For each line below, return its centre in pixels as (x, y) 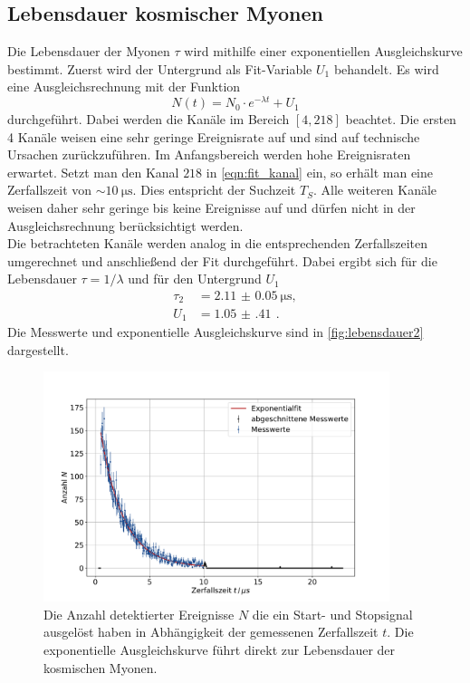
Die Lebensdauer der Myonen (89, 51)
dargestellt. (38, 349)
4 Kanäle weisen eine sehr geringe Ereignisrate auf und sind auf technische (214, 136)
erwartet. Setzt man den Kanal (93, 172)
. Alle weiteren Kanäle (375, 190)
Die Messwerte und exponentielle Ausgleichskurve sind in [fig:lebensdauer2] (216, 331)
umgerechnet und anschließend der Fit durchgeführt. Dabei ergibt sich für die (222, 260)
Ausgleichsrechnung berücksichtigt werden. (125, 225)
